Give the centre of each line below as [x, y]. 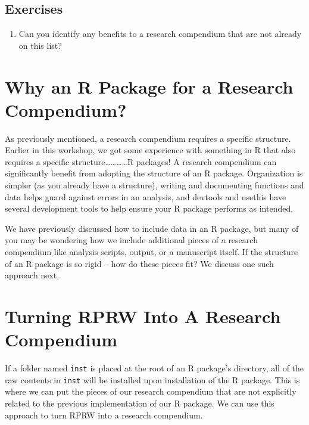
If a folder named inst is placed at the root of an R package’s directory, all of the [154, 368]
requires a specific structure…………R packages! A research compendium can [141, 161]
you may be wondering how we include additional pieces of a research [131, 240]
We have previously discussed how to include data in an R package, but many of [152, 228]
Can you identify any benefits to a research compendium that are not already [160, 34]
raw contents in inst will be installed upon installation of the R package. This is [152, 379]
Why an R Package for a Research [149, 86]
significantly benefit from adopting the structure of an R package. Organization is [154, 173]
